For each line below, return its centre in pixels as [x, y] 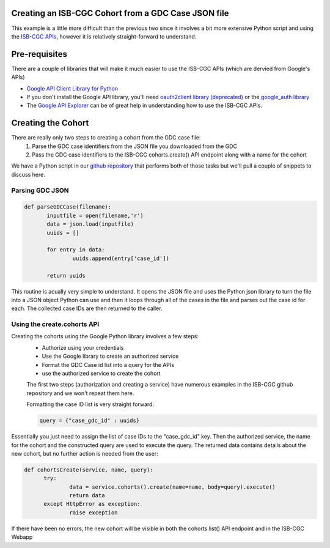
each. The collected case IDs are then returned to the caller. [87, 308]
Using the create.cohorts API [55, 324]
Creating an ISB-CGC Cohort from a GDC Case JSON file [120, 13]
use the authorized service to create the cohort [101, 373]
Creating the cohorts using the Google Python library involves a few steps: [105, 336]
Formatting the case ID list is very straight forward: [90, 404]
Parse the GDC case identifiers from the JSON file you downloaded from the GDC [135, 146]
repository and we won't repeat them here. [80, 393]
